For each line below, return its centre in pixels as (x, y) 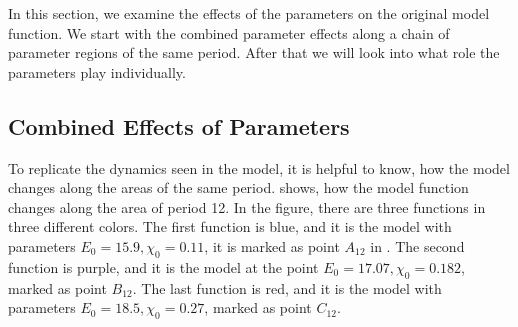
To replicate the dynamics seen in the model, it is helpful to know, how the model (259, 167)
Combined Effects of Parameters (179, 125)
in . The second (417, 245)
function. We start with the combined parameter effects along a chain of (229, 32)
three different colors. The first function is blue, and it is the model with (230, 226)
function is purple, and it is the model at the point (163, 266)
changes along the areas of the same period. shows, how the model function (238, 187)
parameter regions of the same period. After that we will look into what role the (254, 52)
